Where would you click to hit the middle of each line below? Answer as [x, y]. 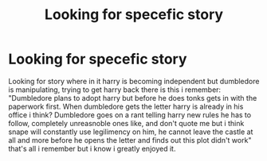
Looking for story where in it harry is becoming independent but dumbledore [134, 81]
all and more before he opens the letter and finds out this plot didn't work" [130, 140]
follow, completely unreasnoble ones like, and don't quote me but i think [126, 123]
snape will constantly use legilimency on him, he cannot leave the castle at [131, 132]
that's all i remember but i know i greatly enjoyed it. [92, 148]
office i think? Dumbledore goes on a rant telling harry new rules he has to [130, 115]
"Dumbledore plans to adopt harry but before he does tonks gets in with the [133, 98]
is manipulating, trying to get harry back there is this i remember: [115, 90]
